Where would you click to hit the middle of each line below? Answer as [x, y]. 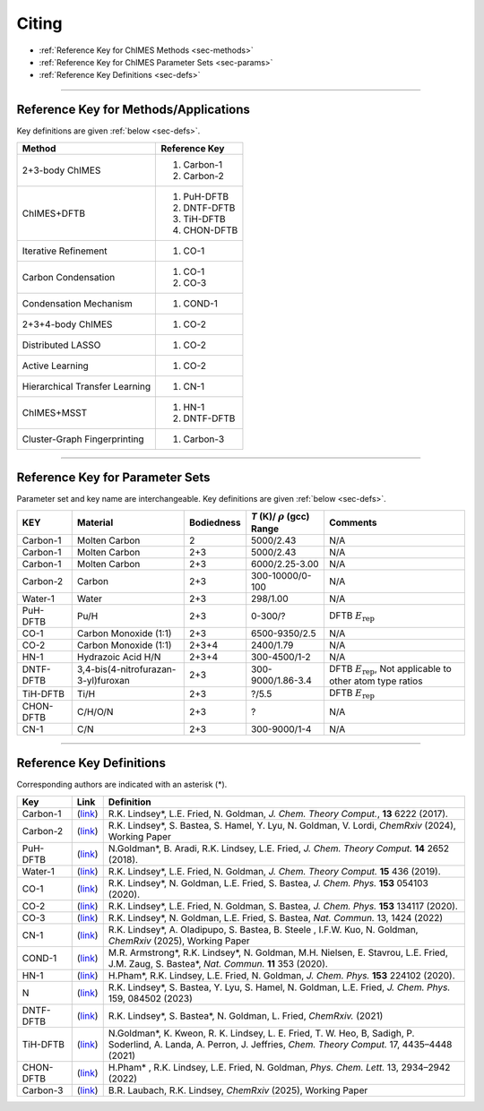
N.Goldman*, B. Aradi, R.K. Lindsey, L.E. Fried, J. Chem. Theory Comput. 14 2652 [279, 848]
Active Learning [55, 366]
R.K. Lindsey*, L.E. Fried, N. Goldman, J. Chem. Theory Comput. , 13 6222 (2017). [278, 814]
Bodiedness [215, 522]
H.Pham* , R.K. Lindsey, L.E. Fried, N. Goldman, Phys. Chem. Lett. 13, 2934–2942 [279, 1067]
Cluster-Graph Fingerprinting [83, 439]
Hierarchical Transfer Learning [86, 386]
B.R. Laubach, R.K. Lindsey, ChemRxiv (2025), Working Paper [238, 1090]
